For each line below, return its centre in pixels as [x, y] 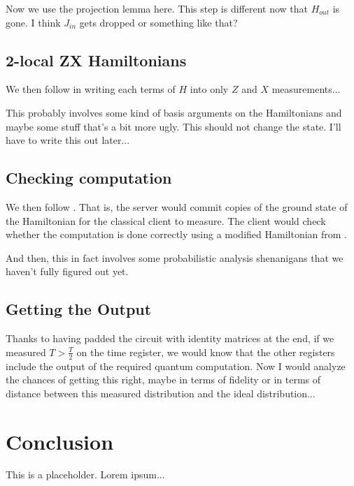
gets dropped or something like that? [158, 22]
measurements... [306, 89]
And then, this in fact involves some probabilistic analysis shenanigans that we [175, 257]
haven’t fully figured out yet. [67, 271]
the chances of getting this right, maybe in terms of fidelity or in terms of [163, 380]
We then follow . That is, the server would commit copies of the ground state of [177, 206]
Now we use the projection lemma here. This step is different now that [157, 8]
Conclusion [60, 441]
